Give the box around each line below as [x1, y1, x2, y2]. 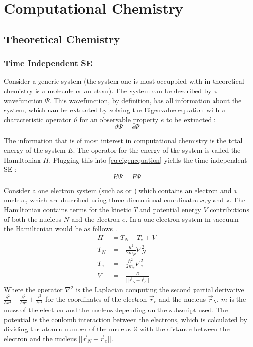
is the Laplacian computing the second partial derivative [76, 284, 244, 294]
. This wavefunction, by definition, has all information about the [49, 95, 242, 105]
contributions [210, 204, 249, 214]
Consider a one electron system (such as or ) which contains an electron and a [4, 185, 237, 195]
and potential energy [139, 204, 201, 214]
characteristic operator [4, 114, 71, 124]
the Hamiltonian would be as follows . [4, 223, 117, 234]
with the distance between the [139, 324, 230, 334]
